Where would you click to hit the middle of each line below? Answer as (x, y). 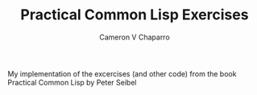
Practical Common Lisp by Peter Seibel (72, 82)
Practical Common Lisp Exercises (135, 15)
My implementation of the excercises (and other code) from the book (122, 73)
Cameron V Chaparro (135, 37)
